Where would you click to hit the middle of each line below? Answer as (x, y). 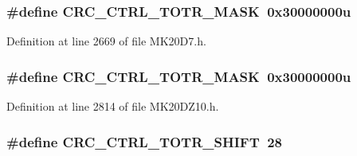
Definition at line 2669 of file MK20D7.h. (106, 41)
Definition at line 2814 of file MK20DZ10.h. (113, 106)
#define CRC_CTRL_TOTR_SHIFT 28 (144, 141)
